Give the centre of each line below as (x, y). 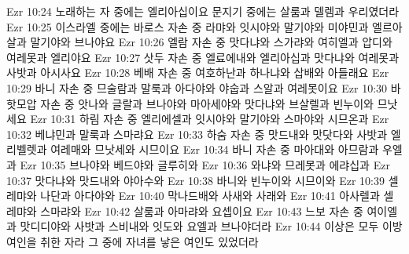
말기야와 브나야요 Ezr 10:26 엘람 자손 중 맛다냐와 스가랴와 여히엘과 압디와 (211, 42)
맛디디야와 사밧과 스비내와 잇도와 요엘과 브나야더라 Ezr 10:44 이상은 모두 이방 (211, 226)
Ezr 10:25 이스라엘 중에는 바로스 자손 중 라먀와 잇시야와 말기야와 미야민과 (188, 26)
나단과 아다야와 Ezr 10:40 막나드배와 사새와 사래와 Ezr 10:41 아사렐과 (210, 196)
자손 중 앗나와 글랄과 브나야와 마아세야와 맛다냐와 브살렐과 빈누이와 (207, 103)
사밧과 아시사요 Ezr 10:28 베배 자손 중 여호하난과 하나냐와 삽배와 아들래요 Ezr (198, 73)
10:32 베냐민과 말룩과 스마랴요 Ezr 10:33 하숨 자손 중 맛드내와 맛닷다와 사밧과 (197, 134)
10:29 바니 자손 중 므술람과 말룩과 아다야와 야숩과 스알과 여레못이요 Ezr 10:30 (197, 87)
